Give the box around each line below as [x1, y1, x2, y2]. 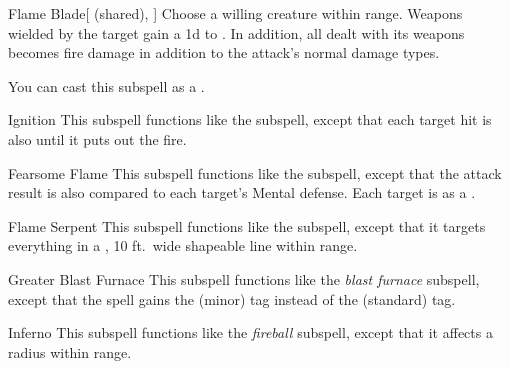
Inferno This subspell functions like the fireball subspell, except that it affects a [8, 322, 493, 343]
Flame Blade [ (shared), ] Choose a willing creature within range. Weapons [8, 3, 463, 23]
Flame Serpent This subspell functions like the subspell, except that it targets [8, 215, 486, 236]
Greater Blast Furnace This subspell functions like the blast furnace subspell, [8, 268, 480, 289]
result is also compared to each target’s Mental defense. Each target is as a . [8, 182, 476, 203]
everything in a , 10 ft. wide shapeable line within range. [8, 235, 358, 256]
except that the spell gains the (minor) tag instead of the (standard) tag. [8, 288, 456, 309]
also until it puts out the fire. [8, 128, 187, 149]
